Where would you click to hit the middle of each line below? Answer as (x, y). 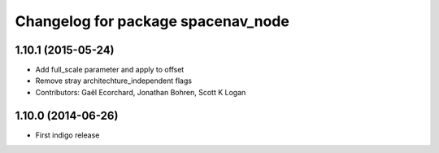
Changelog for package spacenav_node (152, 21)
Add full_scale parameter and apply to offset (110, 70)
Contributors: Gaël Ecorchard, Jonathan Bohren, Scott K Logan (141, 92)
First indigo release (67, 135)
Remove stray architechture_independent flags (114, 81)
